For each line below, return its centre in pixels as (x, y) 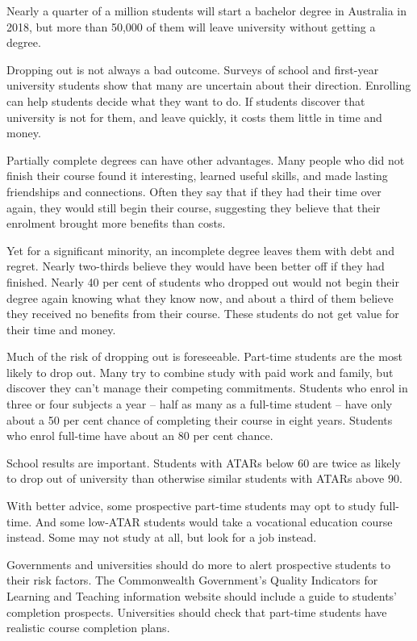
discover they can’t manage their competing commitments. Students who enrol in (207, 388)
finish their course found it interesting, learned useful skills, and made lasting (197, 176)
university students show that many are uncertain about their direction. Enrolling (209, 85)
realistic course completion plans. (88, 628)
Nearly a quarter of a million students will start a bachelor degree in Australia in (207, 10)
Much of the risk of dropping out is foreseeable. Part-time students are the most (204, 356)
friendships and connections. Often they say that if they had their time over (194, 191)
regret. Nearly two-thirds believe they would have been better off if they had (196, 266)
